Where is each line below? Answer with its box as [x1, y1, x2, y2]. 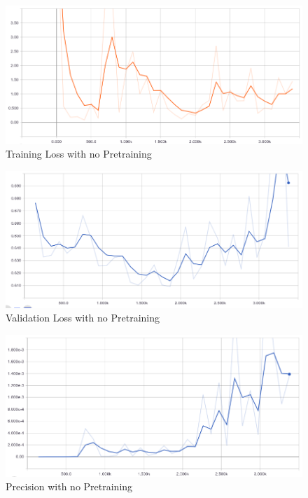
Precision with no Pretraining [6, 479, 133, 494]
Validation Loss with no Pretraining [6, 310, 160, 325]
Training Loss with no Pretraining [6, 146, 152, 161]
